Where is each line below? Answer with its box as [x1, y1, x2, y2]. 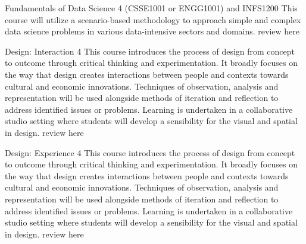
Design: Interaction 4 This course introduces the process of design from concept [5, 45, 295, 57]
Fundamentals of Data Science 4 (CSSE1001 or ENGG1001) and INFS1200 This [5, 2, 298, 14]
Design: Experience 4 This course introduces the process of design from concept [5, 146, 295, 159]
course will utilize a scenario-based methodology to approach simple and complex [5, 13, 301, 26]
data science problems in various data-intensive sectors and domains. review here [5, 25, 299, 37]
